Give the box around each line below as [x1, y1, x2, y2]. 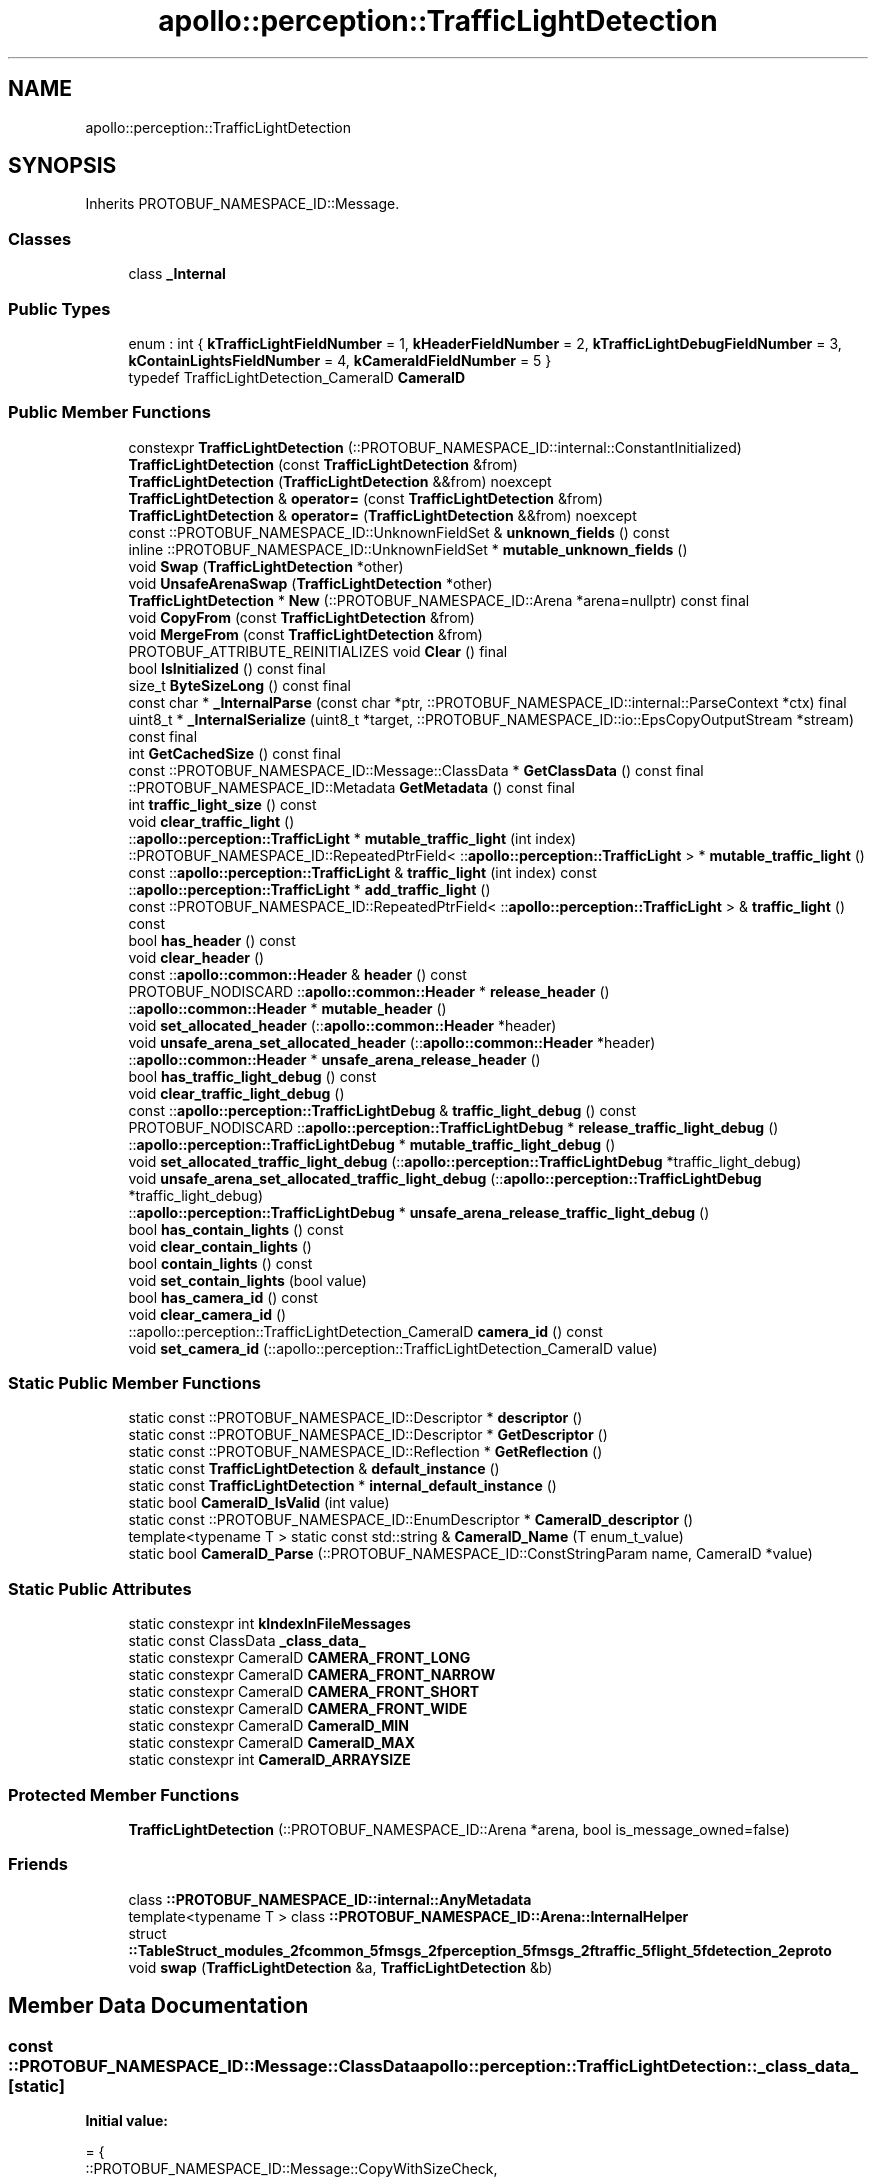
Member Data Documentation [8, 1993, 309, 2019]
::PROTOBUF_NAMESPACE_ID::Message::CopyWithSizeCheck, [85, 2159, 498, 2177]
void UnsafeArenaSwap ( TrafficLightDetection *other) [128, 574, 493, 592]
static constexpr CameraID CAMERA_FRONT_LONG [128, 1649, 471, 1667]
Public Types [8, 298, 111, 319]
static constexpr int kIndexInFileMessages [128, 1615, 411, 1633]
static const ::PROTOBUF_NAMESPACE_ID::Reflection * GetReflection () [128, 1443, 603, 1461]
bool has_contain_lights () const [128, 1220, 344, 1238]
